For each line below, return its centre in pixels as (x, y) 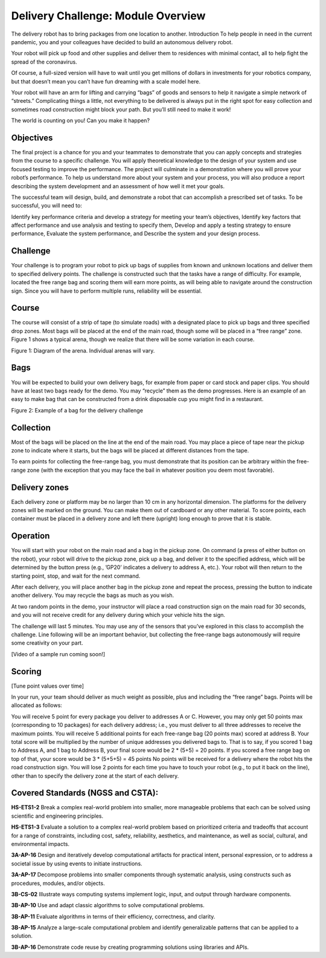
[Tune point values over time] (48, 686)
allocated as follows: (37, 705)
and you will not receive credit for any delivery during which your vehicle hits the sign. (118, 615)
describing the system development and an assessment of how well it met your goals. (118, 186)
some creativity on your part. (47, 643)
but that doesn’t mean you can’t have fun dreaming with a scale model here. (106, 81)
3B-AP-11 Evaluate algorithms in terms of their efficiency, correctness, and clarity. (113, 916)
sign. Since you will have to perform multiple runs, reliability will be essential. (107, 291)
